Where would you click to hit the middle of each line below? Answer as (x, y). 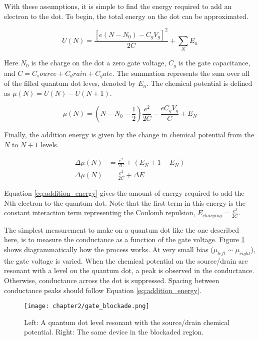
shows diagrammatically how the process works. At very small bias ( (109, 249)
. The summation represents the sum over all (181, 73)
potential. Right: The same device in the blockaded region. (114, 332)
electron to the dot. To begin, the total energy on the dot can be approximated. (126, 16)
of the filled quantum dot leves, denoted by (70, 83)
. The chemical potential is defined (199, 83)
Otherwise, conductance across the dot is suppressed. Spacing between (112, 280)
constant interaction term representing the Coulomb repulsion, (100, 212)
